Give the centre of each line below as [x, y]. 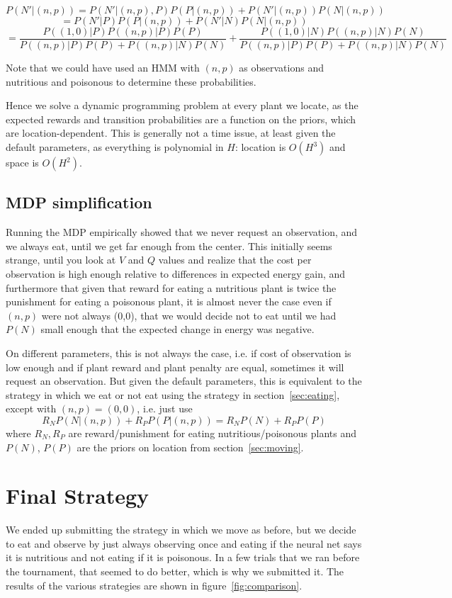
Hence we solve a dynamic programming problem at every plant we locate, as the [182, 105]
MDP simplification [79, 202]
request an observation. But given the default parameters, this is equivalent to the [184, 381]
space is [22, 163]
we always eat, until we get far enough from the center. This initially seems [169, 246]
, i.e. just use [165, 408]
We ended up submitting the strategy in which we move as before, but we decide [181, 530]
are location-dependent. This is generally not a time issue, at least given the [171, 133]
